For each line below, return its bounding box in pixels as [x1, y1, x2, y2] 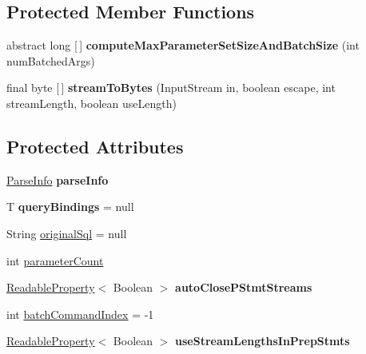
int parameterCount [6, 252, 104, 268]
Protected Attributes [6, 133, 184, 158]
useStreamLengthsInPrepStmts [175, 332, 350, 349]
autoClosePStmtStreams [175, 279, 312, 296]
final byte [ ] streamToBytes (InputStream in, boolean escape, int [6, 79, 336, 96]
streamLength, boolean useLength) [6, 94, 177, 111]
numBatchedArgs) [6, 52, 95, 69]
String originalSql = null [6, 225, 127, 241]
